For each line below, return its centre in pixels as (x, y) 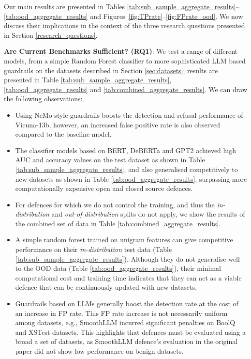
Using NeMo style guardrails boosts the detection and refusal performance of (129, 115)
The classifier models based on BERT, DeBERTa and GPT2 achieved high (125, 150)
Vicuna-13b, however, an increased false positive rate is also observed (118, 124)
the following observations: (43, 99)
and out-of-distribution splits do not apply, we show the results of (148, 214)
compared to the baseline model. (63, 134)
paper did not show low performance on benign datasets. (99, 351)
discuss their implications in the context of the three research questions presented (125, 25)
